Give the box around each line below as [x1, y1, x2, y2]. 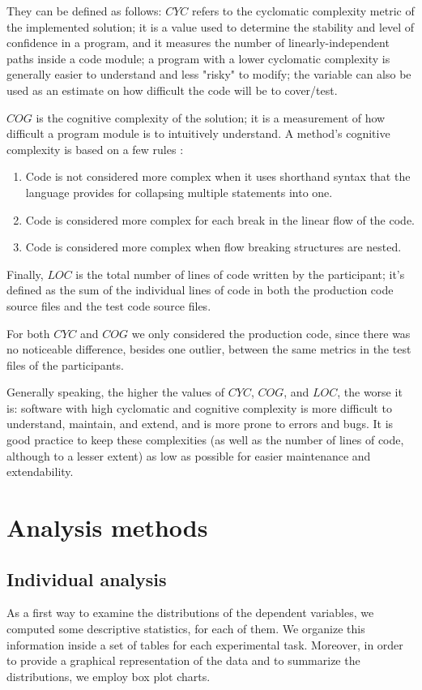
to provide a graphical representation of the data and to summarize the [6, 652, 360, 669]
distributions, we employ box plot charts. [6, 667, 211, 684]
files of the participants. [6, 356, 124, 373]
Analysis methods [6, 511, 208, 544]
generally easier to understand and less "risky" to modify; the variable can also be [6, 66, 411, 83]
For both [6, 324, 50, 341]
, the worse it [337, 384, 403, 401]
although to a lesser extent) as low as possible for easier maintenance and [6, 447, 371, 464]
